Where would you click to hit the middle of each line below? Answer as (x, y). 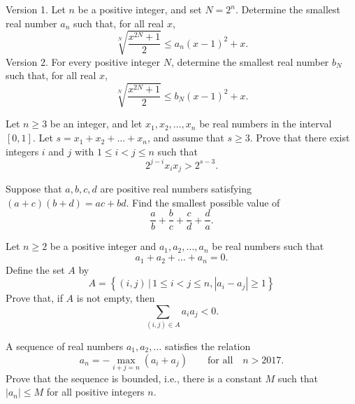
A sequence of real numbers (65, 346)
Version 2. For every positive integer (83, 61)
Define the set (35, 269)
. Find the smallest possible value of (203, 202)
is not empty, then (116, 298)
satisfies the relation (208, 346)
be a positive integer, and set (140, 9)
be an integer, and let (96, 124)
